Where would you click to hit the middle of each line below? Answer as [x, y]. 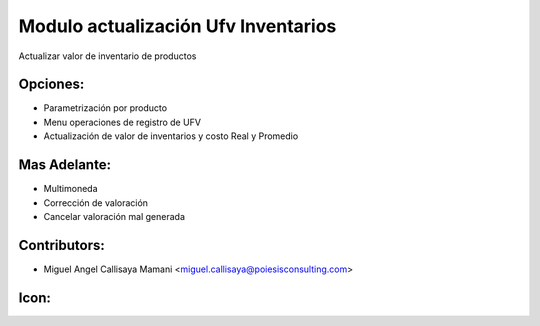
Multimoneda [71, 189]
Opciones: [51, 84]
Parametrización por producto [105, 108]
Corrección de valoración [96, 202]
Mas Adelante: [65, 165]
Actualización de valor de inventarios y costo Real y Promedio [171, 136]
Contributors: [61, 245]
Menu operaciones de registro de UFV [122, 122]
